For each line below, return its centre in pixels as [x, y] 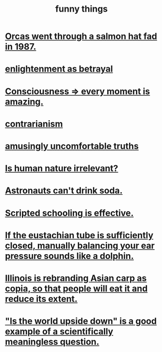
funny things [81, 9]
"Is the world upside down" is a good [81, 321]
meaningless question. [52, 342]
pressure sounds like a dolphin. [70, 256]
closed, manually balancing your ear [80, 246]
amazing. [24, 102]
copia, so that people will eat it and [76, 288]
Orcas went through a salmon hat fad [81, 36]
